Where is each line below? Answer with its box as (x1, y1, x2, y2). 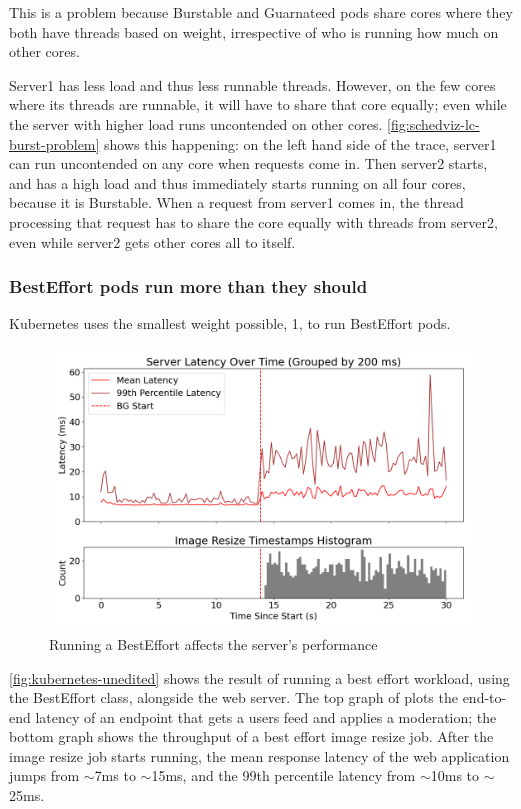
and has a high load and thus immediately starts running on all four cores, (9, 172, 466, 193)
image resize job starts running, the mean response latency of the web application (9, 745, 510, 766)
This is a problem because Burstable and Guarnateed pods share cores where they (9, 2, 513, 22)
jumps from (9, 765, 80, 786)
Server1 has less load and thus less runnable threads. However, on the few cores (9, 74, 496, 95)
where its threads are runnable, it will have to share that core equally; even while (9, 94, 507, 115)
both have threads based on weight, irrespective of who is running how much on (9, 21, 499, 42)
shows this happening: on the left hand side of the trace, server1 (104, 133, 497, 154)
